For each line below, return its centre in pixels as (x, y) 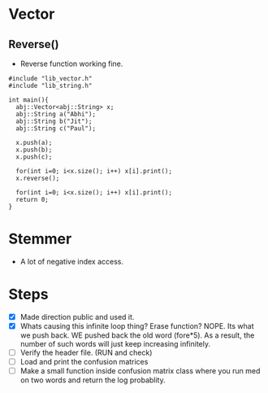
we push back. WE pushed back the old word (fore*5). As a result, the (137, 335)
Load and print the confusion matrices (84, 362)
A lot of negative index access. (72, 261)
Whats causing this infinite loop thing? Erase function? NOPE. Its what (137, 325)
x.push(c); (34, 157)
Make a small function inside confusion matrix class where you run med (140, 371)
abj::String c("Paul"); (56, 129)
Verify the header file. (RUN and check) (86, 352)
